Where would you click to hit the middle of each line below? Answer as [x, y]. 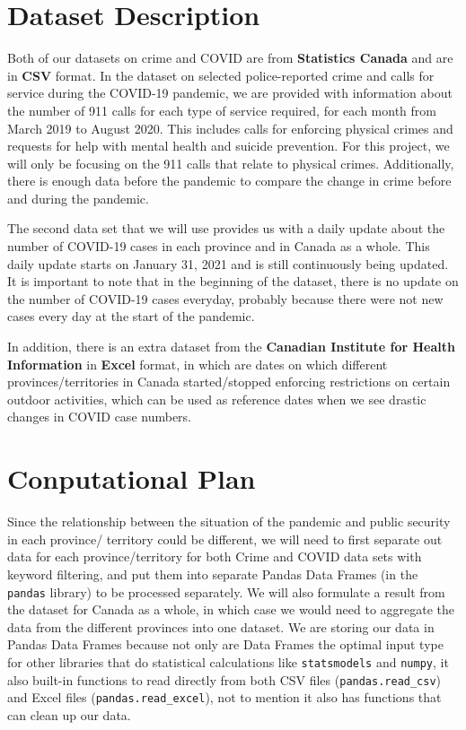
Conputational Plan [132, 478]
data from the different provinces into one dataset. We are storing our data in [221, 626]
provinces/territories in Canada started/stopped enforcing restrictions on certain [229, 382]
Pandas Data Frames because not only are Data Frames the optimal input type [225, 644]
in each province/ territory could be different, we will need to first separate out [225, 539]
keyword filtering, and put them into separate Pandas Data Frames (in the [213, 574]
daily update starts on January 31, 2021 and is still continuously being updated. [228, 263]
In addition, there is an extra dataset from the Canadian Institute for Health [231, 347]
